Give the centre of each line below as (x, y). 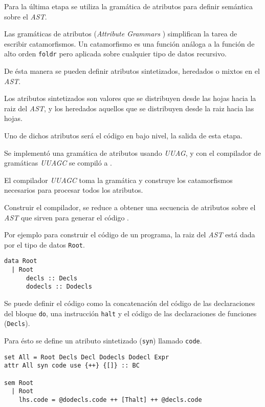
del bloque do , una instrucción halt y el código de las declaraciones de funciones (130, 313)
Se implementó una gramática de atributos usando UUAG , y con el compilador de (133, 152)
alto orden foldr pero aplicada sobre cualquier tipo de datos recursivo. (115, 54)
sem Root (19, 383)
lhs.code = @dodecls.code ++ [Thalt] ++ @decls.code (110, 400)
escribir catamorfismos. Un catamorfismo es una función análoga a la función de (129, 43)
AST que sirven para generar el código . (67, 217)
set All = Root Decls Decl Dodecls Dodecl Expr (87, 357)
